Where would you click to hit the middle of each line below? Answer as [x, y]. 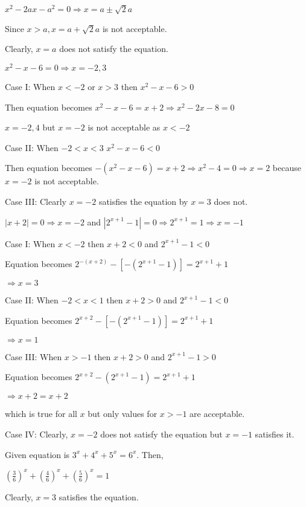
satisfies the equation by [143, 202]
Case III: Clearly [36, 202]
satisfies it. [275, 434]
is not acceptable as [124, 127]
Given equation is [37, 454]
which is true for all [41, 414]
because [287, 168]
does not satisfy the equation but [161, 434]
